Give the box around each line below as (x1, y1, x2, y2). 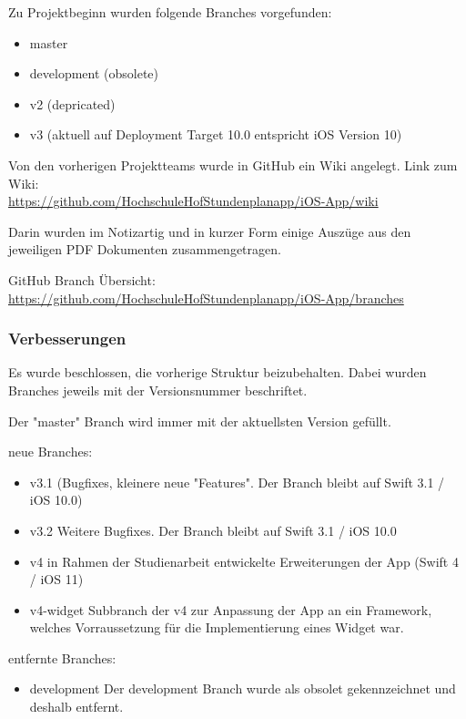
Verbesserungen (8, 327, 127, 350)
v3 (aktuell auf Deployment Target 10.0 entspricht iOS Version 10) (29, 125, 402, 144)
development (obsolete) (29, 64, 159, 83)
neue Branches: (8, 442, 93, 461)
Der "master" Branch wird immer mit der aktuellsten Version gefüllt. (8, 411, 391, 430)
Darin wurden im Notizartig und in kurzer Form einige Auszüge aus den (8, 221, 411, 241)
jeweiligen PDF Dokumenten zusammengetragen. (8, 240, 281, 259)
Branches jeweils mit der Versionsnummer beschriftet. (8, 380, 308, 399)
